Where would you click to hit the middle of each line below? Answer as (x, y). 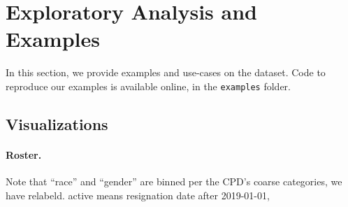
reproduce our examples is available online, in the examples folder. (148, 86)
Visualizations (57, 123)
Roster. (24, 154)
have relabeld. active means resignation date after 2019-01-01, (138, 195)
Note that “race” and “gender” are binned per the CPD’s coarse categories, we (174, 181)
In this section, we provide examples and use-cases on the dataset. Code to (166, 72)
